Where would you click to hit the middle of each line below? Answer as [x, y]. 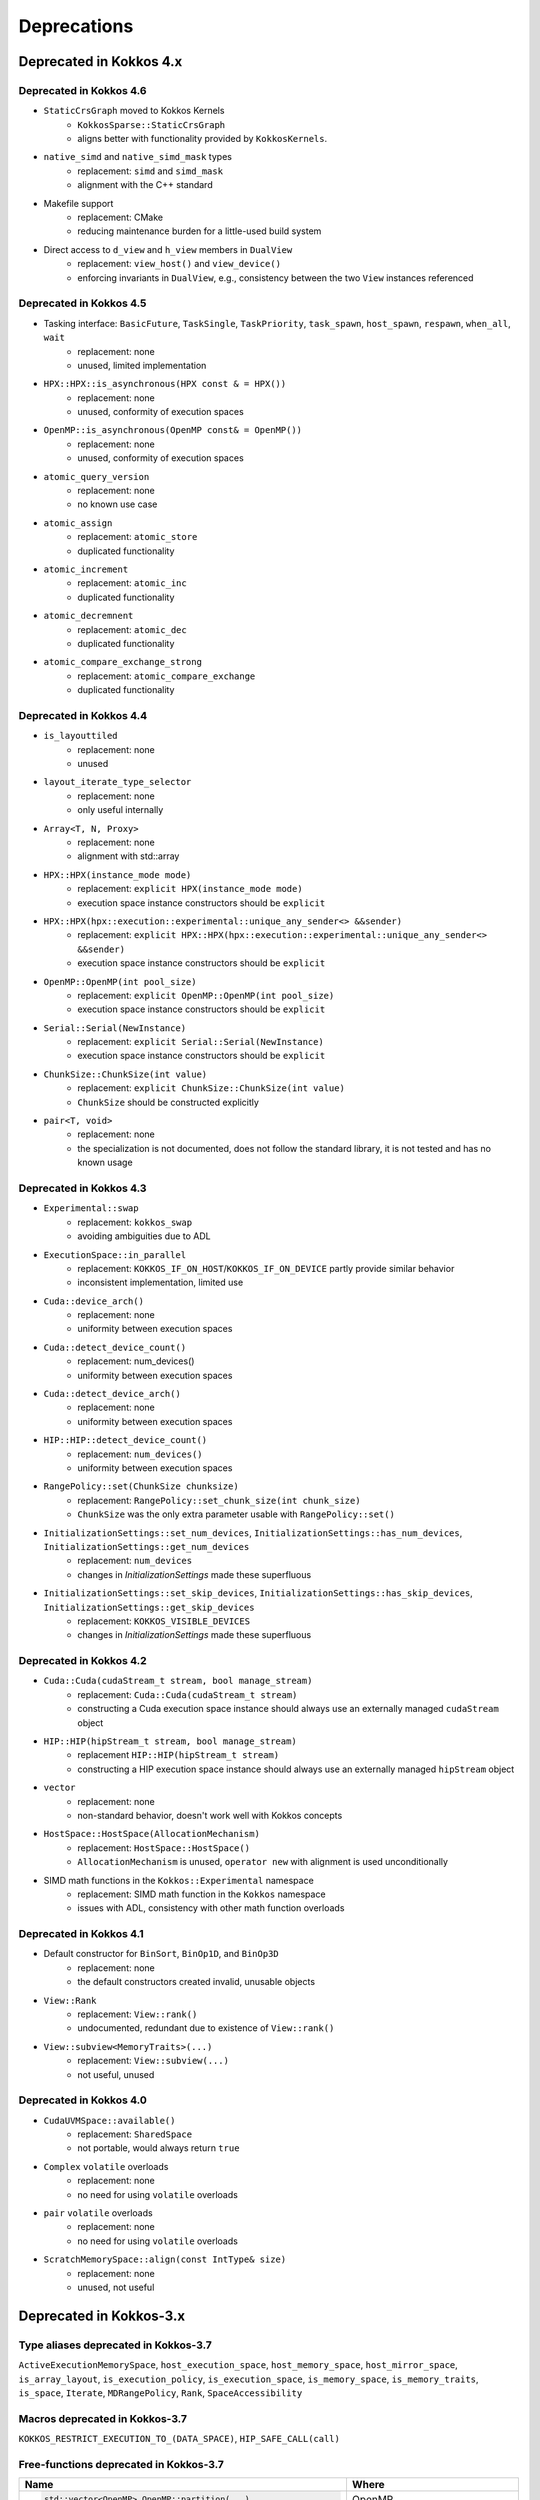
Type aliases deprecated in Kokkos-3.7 [115, 2345]
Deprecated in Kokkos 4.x [100, 61]
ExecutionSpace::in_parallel [115, 1254]
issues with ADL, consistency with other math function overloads [211, 1908]
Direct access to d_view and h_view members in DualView [168, 249]
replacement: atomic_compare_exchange [166, 676]
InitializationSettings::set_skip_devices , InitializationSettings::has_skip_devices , [258, 1593]
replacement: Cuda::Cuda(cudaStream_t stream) [187, 1694]
